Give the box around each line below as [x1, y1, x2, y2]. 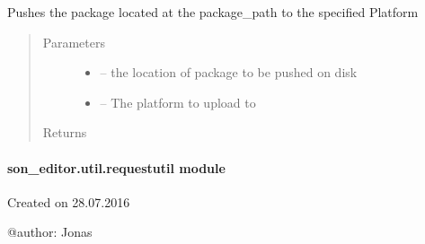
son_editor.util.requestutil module [7, 158, 226, 177]
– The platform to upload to [100, 92, 256, 111]
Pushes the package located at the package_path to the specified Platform [7, 3, 419, 21]
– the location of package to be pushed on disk [100, 63, 358, 82]
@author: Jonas [7, 222, 93, 241]
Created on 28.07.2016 [7, 192, 130, 211]
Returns [42, 123, 87, 142]
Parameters [42, 32, 105, 51]
